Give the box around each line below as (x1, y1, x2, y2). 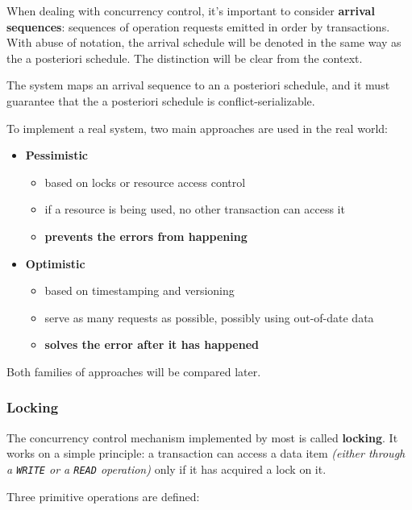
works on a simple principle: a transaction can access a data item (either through (6, 445, 406, 462)
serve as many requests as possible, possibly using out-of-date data (44, 309, 374, 325)
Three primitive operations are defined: (6, 487, 200, 504)
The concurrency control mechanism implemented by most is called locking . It (6, 429, 398, 446)
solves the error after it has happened (44, 336, 259, 353)
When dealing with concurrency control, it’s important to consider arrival (6, 2, 375, 19)
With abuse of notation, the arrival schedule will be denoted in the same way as (6, 34, 402, 51)
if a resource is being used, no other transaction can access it (44, 201, 345, 218)
